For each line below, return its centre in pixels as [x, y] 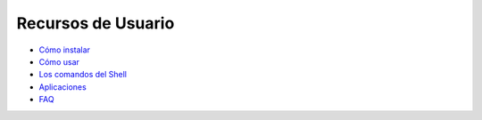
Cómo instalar [65, 50]
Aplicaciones [62, 87]
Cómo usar [59, 61]
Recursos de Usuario [96, 23]
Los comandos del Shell [83, 75]
